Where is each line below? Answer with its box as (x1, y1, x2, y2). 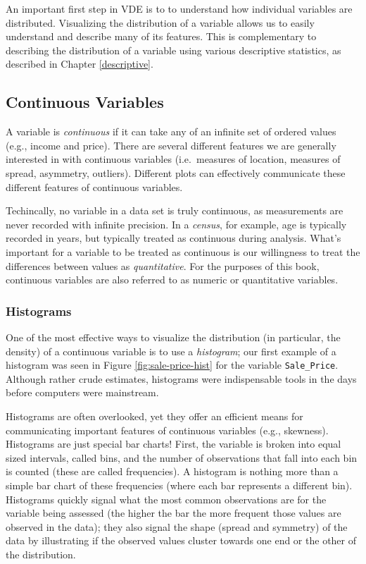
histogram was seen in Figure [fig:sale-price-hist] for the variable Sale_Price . (6, 357, 339, 372)
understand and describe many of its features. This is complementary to (6, 29, 317, 44)
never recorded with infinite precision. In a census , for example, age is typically (6, 216, 347, 231)
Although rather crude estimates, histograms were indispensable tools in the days (6, 371, 357, 386)
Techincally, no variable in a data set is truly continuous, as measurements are (6, 203, 343, 218)
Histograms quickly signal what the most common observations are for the (6, 491, 327, 506)
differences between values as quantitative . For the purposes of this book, (6, 258, 320, 273)
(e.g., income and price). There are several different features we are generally (6, 137, 336, 152)
